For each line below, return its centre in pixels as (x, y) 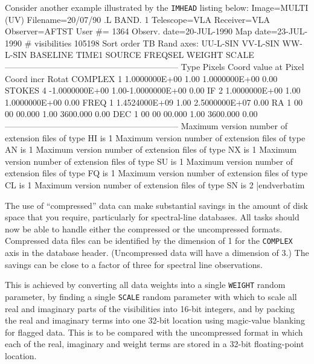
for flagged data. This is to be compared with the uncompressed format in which (154, 332)
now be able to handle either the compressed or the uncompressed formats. (144, 228)
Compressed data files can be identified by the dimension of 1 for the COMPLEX (149, 241)
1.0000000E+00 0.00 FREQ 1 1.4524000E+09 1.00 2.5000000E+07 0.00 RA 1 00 (154, 102)
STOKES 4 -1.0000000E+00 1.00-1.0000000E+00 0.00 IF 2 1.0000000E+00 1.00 (153, 90)
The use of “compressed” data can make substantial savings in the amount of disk (156, 205)
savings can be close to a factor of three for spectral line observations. (134, 264)
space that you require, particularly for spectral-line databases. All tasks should (152, 217)
